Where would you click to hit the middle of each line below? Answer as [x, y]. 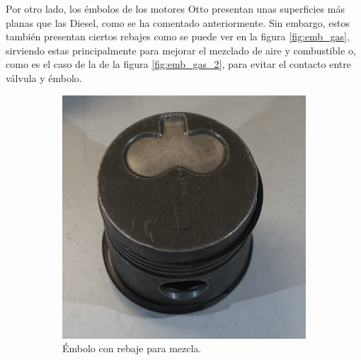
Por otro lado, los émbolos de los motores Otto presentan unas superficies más [175, 8]
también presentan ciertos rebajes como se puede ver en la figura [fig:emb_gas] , [178, 36]
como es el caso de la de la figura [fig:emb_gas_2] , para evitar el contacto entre [178, 64]
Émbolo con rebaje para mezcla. [132, 348]
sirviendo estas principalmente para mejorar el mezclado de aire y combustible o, [181, 50]
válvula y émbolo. [44, 77]
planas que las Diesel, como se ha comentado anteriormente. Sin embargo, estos [178, 22]
